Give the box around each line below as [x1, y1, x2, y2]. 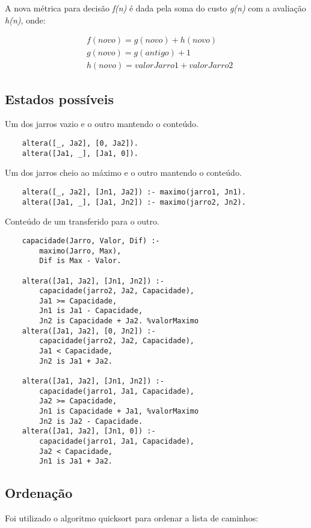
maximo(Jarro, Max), [39, 246, 122, 255]
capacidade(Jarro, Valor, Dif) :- [22, 236, 160, 245]
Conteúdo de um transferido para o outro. [5, 215, 159, 228]
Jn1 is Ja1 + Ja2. [39, 457, 112, 466]
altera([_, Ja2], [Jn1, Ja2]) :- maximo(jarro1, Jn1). [22, 187, 246, 196]
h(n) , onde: [5, 13, 46, 26]
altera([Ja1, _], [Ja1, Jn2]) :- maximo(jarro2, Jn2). [22, 197, 246, 207]
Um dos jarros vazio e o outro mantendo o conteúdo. [5, 117, 199, 130]
